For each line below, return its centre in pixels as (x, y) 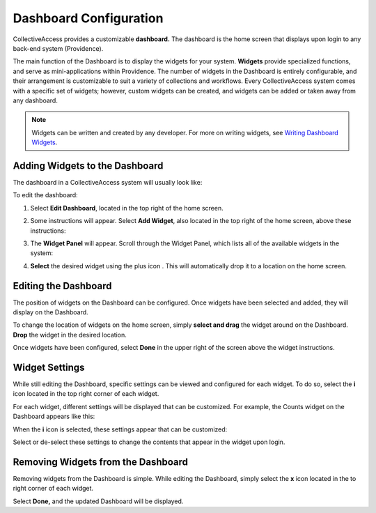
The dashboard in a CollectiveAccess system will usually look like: (108, 182)
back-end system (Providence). (58, 48)
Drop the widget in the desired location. (70, 335)
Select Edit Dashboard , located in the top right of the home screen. (127, 208)
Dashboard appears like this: (54, 416)
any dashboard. (36, 100)
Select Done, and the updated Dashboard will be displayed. (98, 501)
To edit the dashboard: (45, 195)
